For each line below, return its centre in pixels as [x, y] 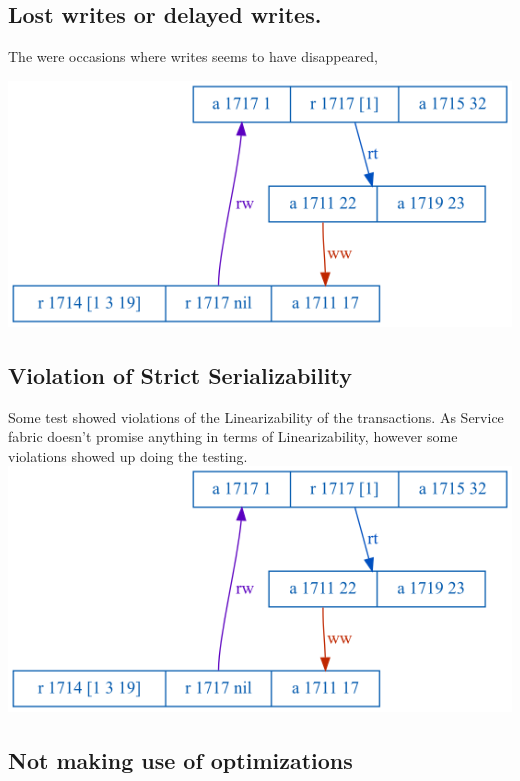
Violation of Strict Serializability [180, 374]
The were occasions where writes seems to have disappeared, [193, 56]
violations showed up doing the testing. [128, 455]
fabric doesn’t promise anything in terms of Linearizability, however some [233, 436]
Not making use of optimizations [180, 760]
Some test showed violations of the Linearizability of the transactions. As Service [256, 416]
